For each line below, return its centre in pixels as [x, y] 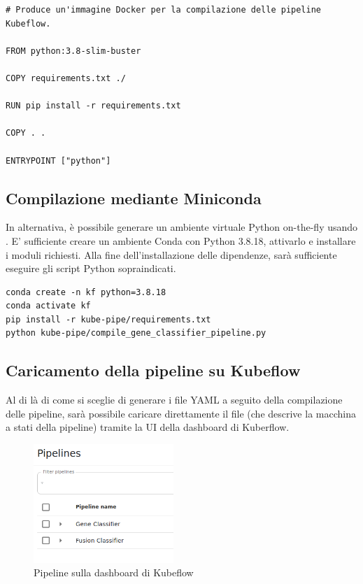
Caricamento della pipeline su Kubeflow [153, 370]
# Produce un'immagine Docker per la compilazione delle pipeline [164, 10]
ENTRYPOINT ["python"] [58, 161]
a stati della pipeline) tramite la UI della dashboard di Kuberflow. [148, 427]
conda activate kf [48, 306]
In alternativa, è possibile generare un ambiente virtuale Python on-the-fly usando [182, 227]
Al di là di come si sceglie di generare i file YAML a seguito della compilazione [174, 400]
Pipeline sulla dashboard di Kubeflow [114, 572]
